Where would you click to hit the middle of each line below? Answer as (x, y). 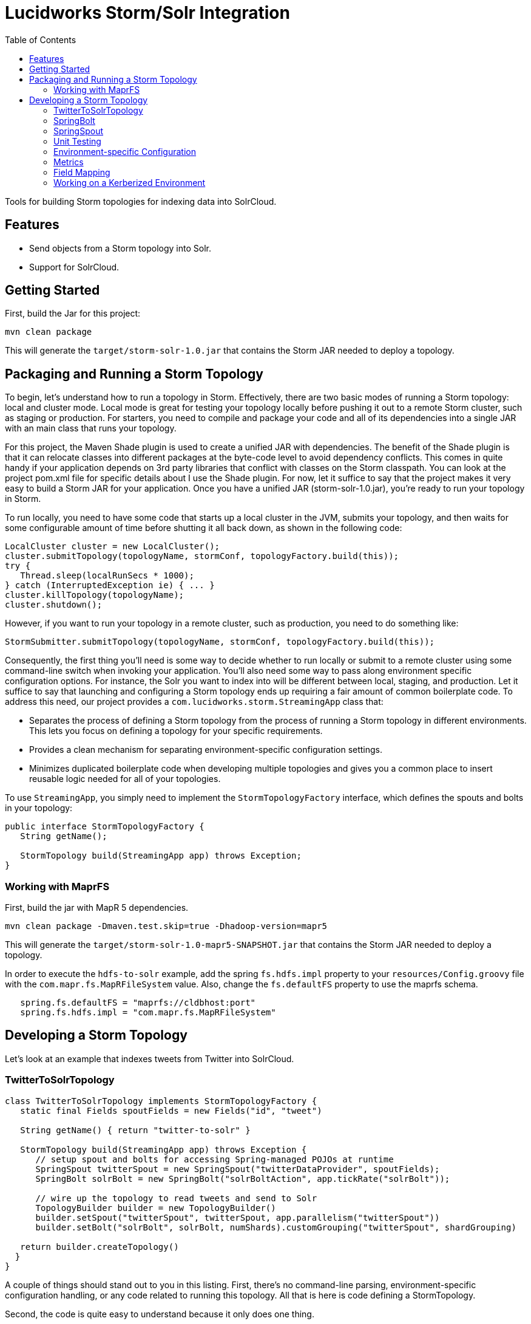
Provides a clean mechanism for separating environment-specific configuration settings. (206, 750)
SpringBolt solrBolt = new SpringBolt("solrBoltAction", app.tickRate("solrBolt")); (243, 1178)
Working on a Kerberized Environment (130, 182)
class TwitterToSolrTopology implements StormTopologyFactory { (161, 1101)
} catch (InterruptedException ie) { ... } (110, 585)
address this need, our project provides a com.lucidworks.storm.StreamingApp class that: (194, 702)
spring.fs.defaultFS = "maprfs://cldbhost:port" (138, 1003)
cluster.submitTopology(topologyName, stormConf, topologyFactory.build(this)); (202, 556)
